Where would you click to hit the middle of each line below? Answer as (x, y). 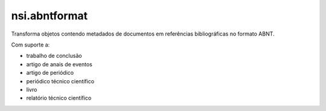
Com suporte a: (30, 45)
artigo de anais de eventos (59, 64)
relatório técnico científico (59, 98)
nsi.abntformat (50, 16)
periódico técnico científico (60, 81)
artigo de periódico (50, 73)
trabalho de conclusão (54, 56)
